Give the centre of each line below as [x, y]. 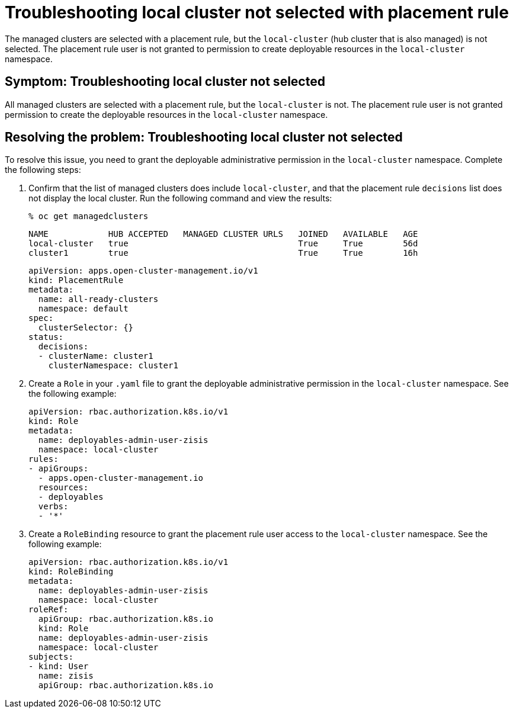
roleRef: [49, 610]
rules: [44, 459]
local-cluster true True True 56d [223, 244]
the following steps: [43, 170]
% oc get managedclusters [89, 216]
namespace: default [83, 309]
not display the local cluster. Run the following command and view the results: [180, 198]
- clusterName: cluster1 [96, 356]
